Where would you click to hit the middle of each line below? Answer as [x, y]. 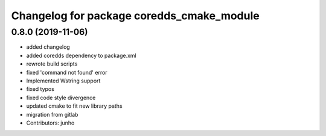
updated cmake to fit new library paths [75, 106]
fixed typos [40, 89]
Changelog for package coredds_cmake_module [135, 16]
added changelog [48, 47]
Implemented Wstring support [63, 81]
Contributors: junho [50, 123]
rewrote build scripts [52, 64]
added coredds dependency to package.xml [81, 55]
